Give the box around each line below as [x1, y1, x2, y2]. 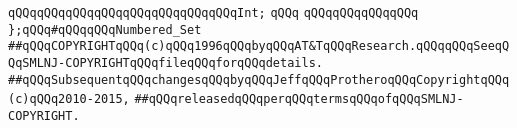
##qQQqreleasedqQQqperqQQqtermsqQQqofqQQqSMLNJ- [134, 92, 464, 107]
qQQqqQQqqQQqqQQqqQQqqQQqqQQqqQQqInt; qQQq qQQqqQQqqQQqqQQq [8, 6, 419, 20]
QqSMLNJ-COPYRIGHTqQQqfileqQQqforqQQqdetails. [8, 55, 323, 70]
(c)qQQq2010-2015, [8, 92, 130, 107]
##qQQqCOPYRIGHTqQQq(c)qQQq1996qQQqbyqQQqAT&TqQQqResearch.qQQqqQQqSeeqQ [8, 39, 510, 54]
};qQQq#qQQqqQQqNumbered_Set [8, 22, 202, 37]
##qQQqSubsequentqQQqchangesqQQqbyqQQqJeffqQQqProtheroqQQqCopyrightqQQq [8, 72, 510, 87]
